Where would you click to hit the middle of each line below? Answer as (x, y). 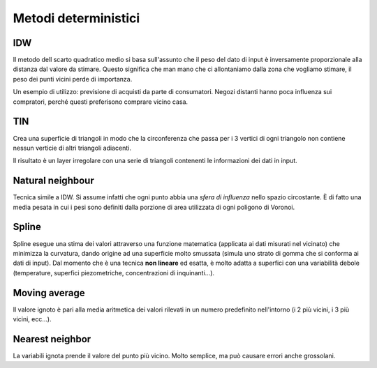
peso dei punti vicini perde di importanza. (73, 79)
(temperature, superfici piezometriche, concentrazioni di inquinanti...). (114, 273)
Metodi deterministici (76, 18)
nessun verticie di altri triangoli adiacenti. (72, 148)
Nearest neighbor (52, 339)
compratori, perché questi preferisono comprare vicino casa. (101, 102)
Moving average (49, 293)
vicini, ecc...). (32, 319)
